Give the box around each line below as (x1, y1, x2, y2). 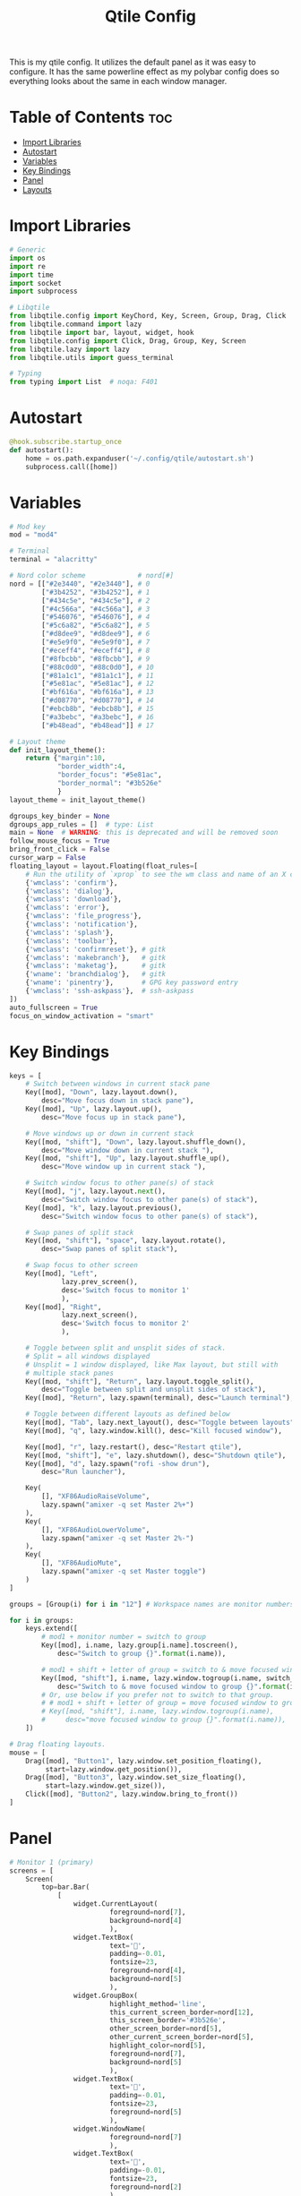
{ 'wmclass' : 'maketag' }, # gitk (25, 961, 167, 971)
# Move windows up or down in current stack (25, 1128, 194, 1138)
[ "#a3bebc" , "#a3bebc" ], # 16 (41, 712, 154, 722)
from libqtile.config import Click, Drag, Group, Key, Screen (9, 336, 246, 346)
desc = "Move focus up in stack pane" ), (41, 1112, 186, 1121)
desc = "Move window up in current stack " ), (41, 1162, 206, 1171)
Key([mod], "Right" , (25, 1302, 102, 1311)
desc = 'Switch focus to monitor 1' (61, 1285, 191, 1295)
